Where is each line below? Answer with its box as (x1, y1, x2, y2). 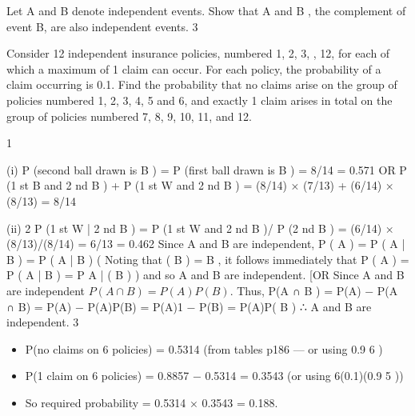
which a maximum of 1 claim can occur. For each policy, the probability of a (6, 60, 381, 77)
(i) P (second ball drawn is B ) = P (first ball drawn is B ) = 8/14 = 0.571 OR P (6, 161, 407, 178)
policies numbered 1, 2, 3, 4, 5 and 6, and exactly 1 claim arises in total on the (6, 91, 393, 108)
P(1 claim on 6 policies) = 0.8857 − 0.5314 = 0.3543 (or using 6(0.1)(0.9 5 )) (25, 367, 404, 384)
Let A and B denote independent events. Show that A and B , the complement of (6, 2, 406, 18)
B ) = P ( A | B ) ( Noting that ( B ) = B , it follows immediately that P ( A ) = (6, 250, 409, 267)
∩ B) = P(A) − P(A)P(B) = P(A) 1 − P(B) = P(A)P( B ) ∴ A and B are (6, 298, 372, 314)
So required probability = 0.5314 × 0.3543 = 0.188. (25, 394, 278, 410)
